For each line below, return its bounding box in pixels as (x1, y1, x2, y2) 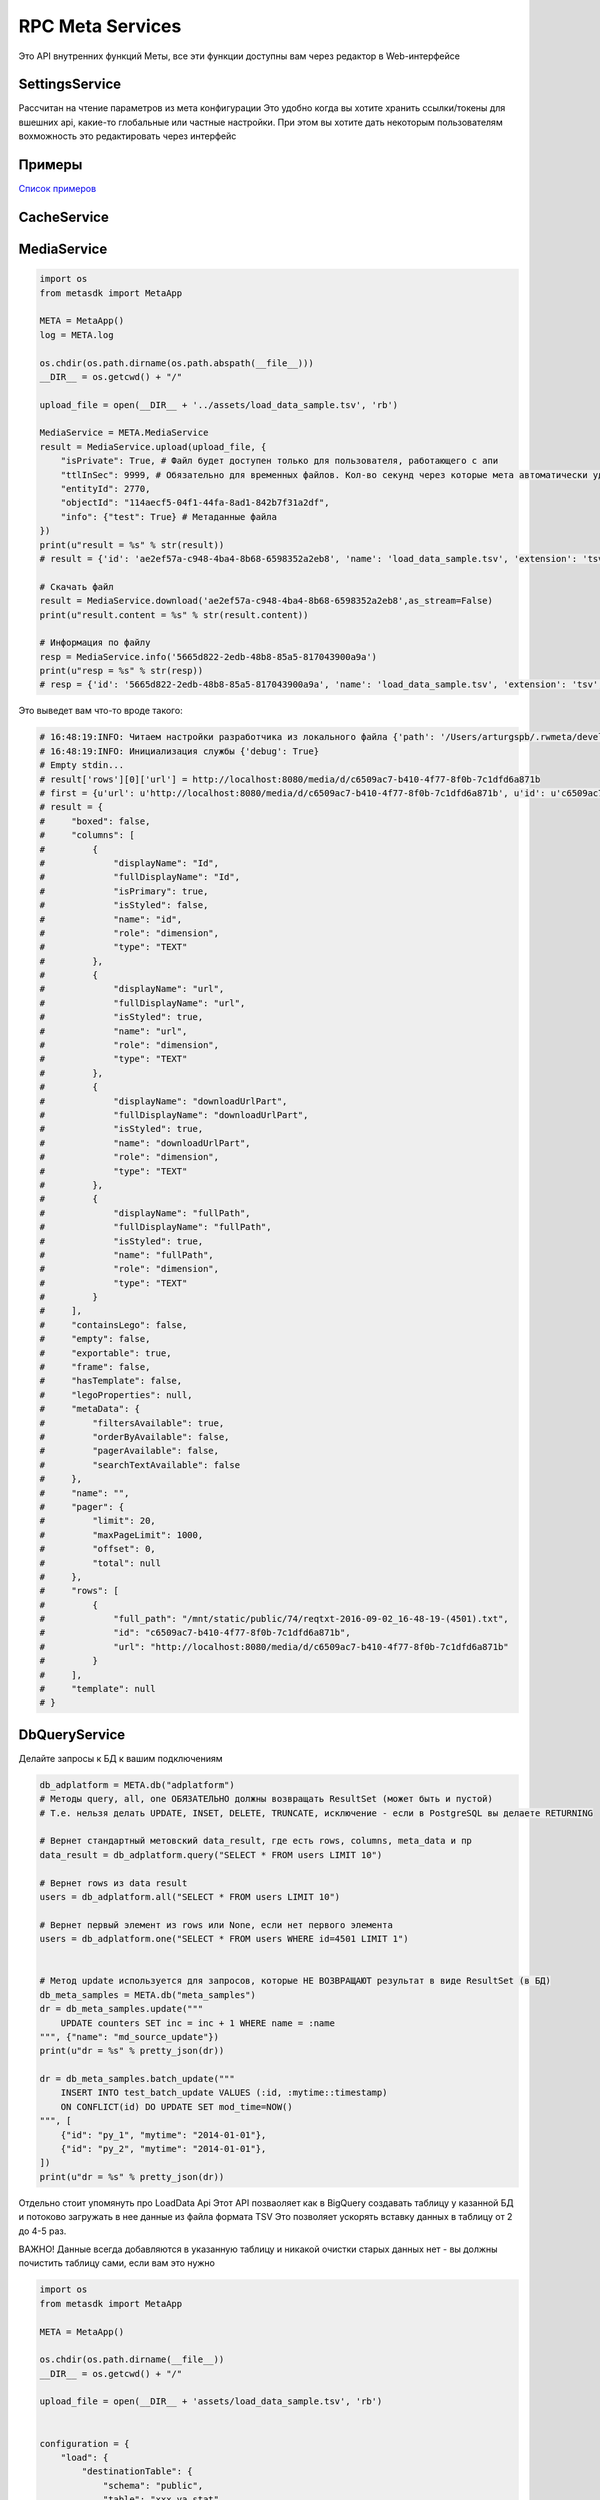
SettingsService (18, 76, 122, 93)
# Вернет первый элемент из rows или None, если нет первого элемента (39, 1919, 394, 1930)
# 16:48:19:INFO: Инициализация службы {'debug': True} (39, 745, 320, 757)
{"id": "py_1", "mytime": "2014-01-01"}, (60, 2129, 267, 2140)
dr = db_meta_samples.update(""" (39, 2003, 204, 2015)
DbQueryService (18, 1726, 126, 1743)
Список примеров (18, 183, 97, 195)
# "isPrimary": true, (39, 885, 209, 897)
